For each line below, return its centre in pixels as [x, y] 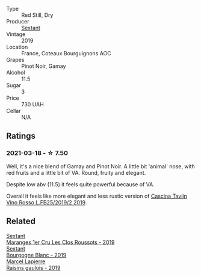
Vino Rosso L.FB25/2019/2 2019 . [47, 202]
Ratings [21, 136]
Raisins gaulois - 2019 [33, 267]
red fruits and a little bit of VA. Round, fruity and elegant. [76, 172]
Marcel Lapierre [26, 261]
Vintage [16, 34]
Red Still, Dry [37, 15]
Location [17, 47]
